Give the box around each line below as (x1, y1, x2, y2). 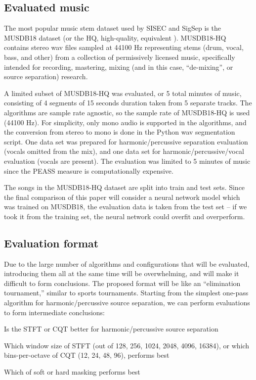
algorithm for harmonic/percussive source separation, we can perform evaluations (4, 297, 250, 308)
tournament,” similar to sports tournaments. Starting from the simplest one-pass (4, 287, 249, 298)
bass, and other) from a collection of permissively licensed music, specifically (4, 51, 235, 62)
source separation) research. (4, 71, 88, 82)
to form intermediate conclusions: (4, 307, 105, 317)
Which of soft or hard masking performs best (4, 367, 140, 377)
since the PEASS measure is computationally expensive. (4, 165, 173, 176)
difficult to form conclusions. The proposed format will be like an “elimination (4, 278, 241, 288)
